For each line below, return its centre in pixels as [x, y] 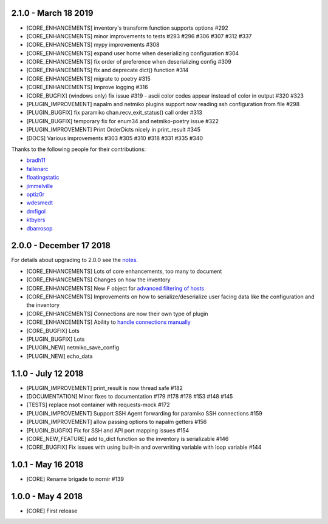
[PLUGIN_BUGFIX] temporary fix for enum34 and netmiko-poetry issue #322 [122, 121]
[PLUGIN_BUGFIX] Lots [56, 339]
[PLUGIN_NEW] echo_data [60, 356]
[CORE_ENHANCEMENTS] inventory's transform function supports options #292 [127, 28]
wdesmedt [40, 203]
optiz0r [36, 194]
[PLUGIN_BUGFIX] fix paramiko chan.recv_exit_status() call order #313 [114, 113]
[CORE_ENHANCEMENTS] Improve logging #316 [87, 87]
